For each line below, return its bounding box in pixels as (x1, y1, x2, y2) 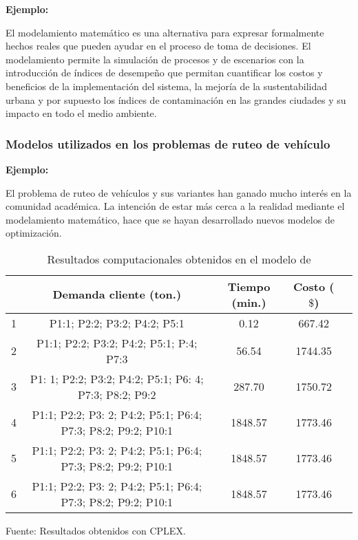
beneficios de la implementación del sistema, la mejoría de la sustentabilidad (6, 78, 328, 93)
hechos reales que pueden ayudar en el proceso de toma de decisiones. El (6, 39, 311, 53)
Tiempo (227, 278, 271, 294)
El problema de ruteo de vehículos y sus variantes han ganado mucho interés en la (6, 185, 352, 199)
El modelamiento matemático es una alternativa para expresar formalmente (6, 25, 324, 39)
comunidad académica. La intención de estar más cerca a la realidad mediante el (6, 199, 345, 213)
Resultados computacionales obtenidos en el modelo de (47, 250, 311, 267)
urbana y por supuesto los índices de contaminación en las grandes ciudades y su (6, 92, 346, 107)
